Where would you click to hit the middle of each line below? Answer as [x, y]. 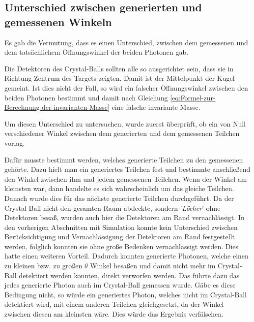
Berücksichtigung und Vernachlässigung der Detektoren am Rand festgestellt [120, 237]
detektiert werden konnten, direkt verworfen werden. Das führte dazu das [129, 275]
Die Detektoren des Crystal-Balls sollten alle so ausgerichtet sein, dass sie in [119, 68]
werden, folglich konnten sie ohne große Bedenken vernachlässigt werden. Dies [122, 246]
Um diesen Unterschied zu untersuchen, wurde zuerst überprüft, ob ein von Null [125, 123]
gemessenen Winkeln [58, 21]
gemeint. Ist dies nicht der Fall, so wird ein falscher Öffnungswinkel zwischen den [126, 87]
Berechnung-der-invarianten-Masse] [57, 107]
